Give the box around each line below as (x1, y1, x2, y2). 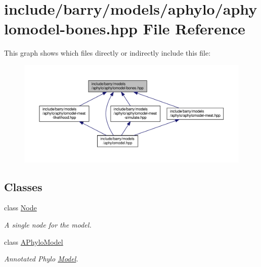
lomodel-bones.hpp (4, 18, 138, 39)
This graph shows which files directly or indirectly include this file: (4, 48, 211, 58)
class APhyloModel (4, 236, 63, 247)
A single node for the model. (4, 219, 92, 230)
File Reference (143, 18, 245, 39)
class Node (4, 202, 37, 213)
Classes (4, 179, 42, 194)
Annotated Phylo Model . (4, 253, 78, 264)
